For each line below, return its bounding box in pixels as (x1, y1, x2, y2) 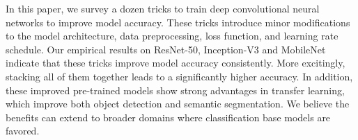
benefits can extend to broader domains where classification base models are (6, 110, 331, 124)
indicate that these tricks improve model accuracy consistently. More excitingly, (6, 55, 345, 70)
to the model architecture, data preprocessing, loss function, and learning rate (6, 28, 338, 43)
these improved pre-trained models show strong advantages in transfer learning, (6, 82, 345, 97)
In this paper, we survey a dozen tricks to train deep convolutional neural (6, 1, 320, 15)
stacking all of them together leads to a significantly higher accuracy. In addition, (6, 69, 353, 83)
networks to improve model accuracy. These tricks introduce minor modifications (6, 15, 350, 29)
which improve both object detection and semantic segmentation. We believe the (6, 96, 350, 111)
